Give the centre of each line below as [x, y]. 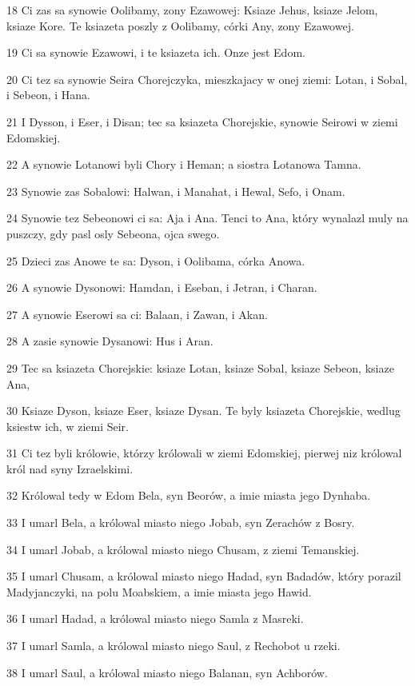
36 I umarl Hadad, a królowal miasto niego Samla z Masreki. [155, 618]
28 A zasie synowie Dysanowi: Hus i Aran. [110, 341]
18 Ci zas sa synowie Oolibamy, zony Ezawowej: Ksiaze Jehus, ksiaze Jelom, [192, 10]
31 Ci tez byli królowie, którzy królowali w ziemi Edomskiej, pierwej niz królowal [204, 453]
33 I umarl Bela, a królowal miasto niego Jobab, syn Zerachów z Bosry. [181, 522]
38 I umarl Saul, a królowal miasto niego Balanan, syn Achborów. [167, 672]
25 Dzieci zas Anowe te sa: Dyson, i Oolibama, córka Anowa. [156, 260]
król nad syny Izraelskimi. [70, 468]
